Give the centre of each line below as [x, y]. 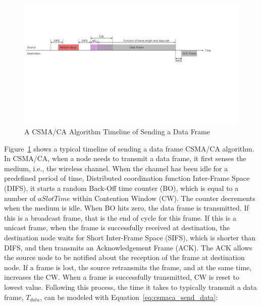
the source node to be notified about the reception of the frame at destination [124, 257]
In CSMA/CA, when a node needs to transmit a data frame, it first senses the [125, 158]
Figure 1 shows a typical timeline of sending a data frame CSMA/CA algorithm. [129, 148]
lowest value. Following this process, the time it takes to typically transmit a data [130, 287]
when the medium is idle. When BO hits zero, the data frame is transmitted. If [126, 208]
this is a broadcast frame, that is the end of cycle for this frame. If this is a [120, 217]
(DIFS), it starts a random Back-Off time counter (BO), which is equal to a [121, 188]
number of [20, 198]
